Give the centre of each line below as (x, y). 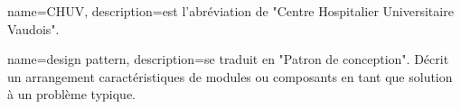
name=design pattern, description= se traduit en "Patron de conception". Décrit (228, 59)
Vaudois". (33, 28)
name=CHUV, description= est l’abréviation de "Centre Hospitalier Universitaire (230, 11)
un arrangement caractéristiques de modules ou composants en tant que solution (230, 76)
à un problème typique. (72, 94)
